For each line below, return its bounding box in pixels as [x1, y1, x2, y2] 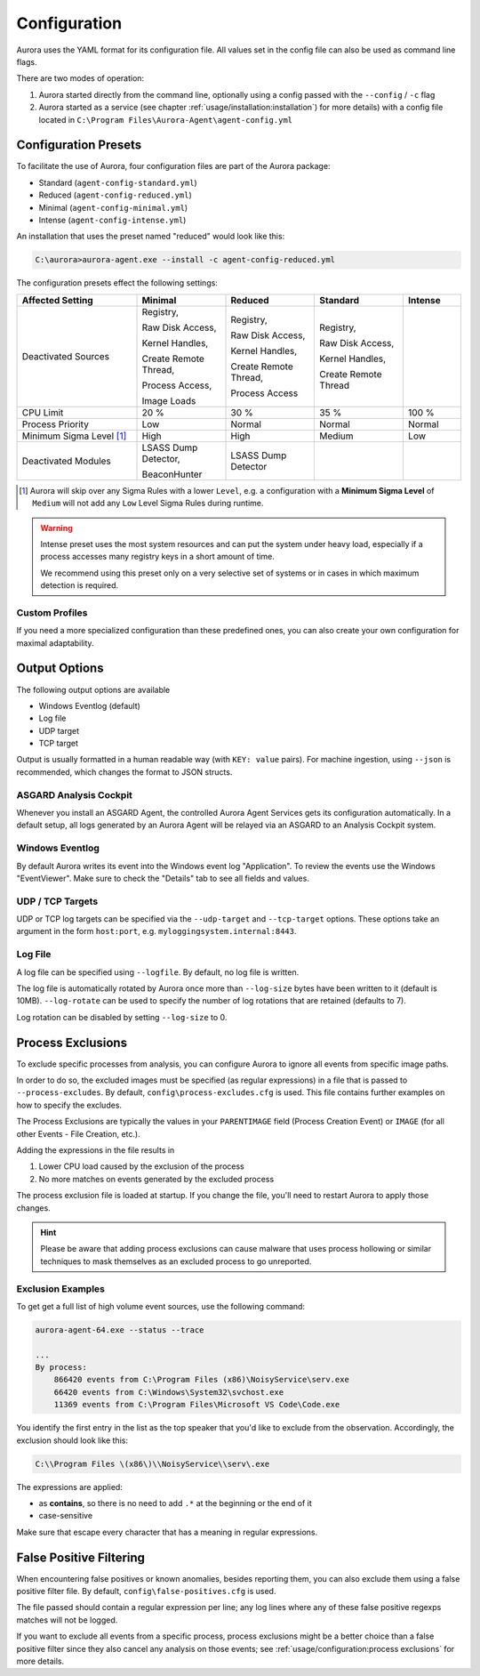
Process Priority [21, 418, 89, 431]
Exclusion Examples [16, 1282, 106, 1294]
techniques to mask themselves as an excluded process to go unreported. [40, 1255, 312, 1267]
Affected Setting [21, 294, 93, 306]
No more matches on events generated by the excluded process [38, 1173, 275, 1184]
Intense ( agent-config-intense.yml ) [38, 214, 187, 225]
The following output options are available [16, 684, 171, 695]
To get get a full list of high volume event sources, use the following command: [16, 1301, 306, 1311]
